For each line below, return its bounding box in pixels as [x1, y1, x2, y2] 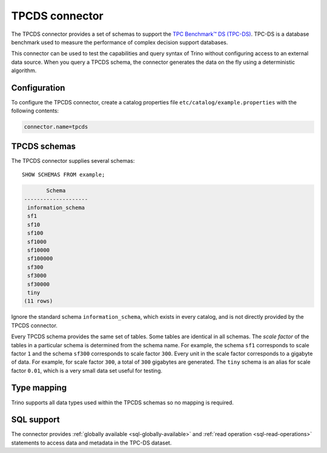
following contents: [11, 107, 59, 115]
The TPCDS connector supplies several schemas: [11, 157, 135, 164]
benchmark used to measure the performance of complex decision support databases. [11, 38, 228, 46]
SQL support [11, 415, 60, 425]
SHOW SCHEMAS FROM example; [22, 171, 105, 179]
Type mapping [11, 383, 67, 393]
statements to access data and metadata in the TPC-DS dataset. [11, 439, 172, 446]
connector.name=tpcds [24, 123, 88, 131]
